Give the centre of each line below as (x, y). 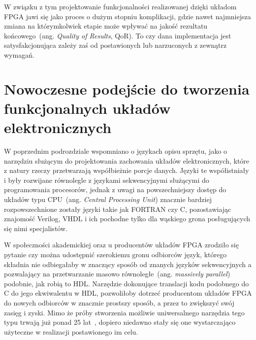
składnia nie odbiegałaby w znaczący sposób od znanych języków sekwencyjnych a (128, 264)
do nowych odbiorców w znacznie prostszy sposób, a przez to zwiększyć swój (119, 302)
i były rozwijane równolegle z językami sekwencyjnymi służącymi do (107, 180)
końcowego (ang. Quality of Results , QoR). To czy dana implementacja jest (118, 35)
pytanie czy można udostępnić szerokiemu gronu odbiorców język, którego (115, 254)
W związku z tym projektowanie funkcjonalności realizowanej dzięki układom (120, 6)
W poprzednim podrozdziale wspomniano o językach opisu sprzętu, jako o (116, 151)
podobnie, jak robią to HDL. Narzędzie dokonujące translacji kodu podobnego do (127, 283)
